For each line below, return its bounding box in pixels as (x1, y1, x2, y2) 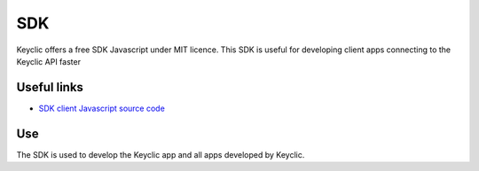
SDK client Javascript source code (38, 103, 166, 113)
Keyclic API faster (16, 56, 82, 66)
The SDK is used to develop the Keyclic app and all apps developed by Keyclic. (16, 149, 305, 159)
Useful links (16, 80, 84, 95)
